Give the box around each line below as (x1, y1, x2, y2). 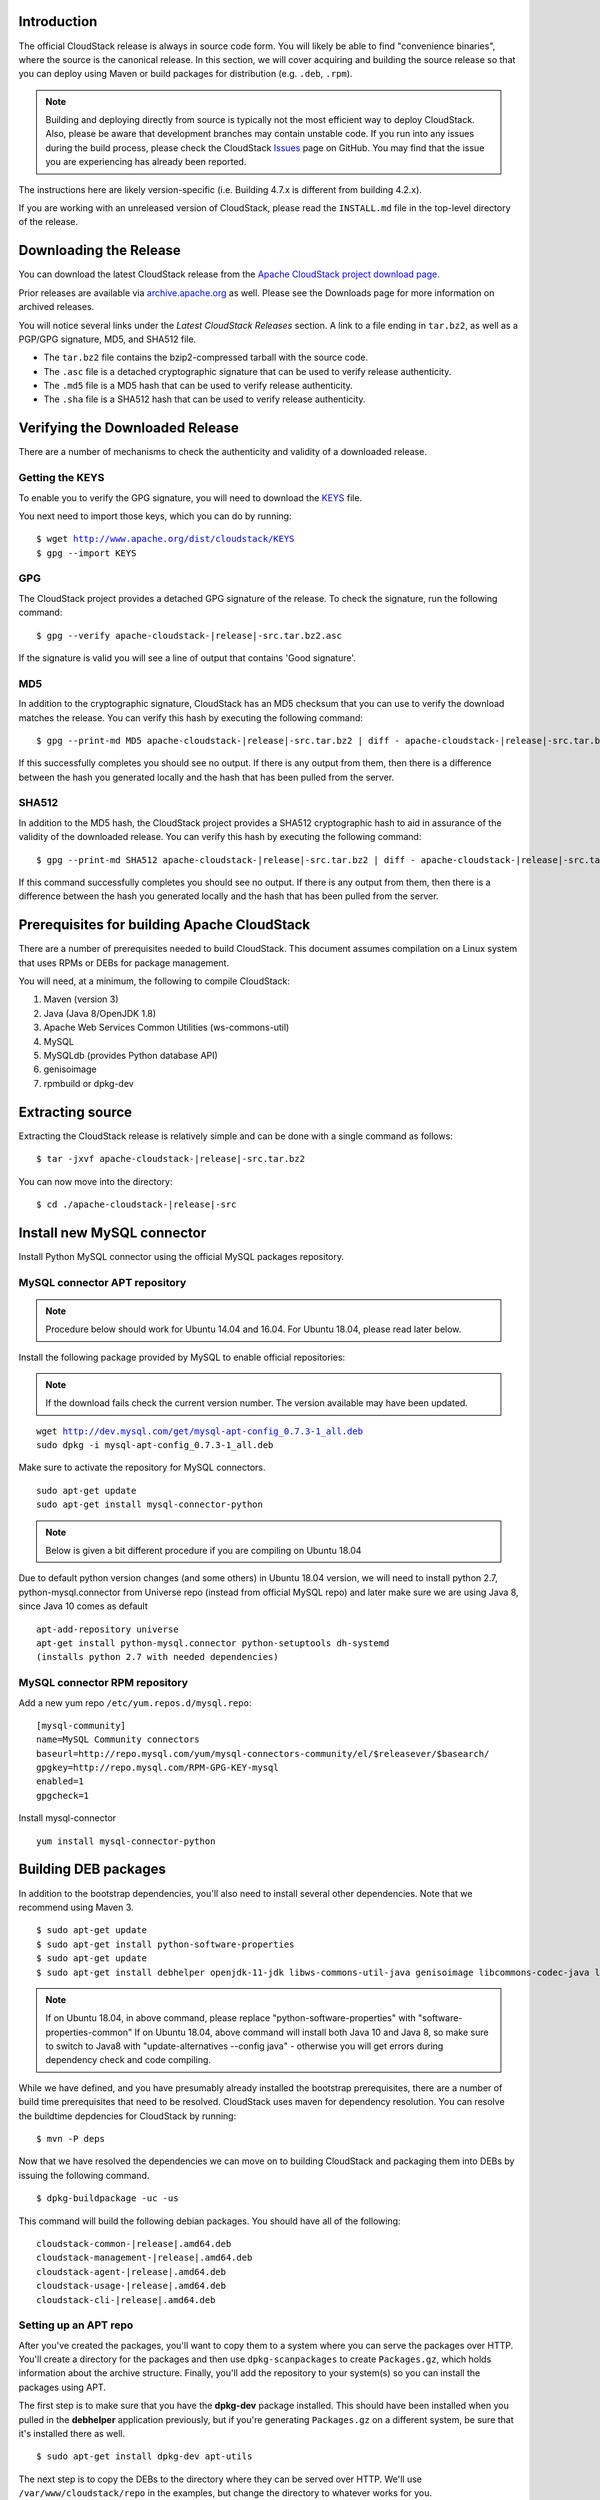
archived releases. (18, 301, 95, 313)
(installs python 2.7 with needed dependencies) (36, 1651, 279, 1663)
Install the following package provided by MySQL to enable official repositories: (18, 1351, 346, 1363)
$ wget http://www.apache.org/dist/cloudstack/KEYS (36, 533, 295, 545)
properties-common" (45, 2026, 133, 2038)
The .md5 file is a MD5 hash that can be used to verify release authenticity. (43, 380, 354, 392)
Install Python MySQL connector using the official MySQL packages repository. (18, 1250, 345, 1262)
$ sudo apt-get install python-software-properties (36, 1938, 295, 1950)
